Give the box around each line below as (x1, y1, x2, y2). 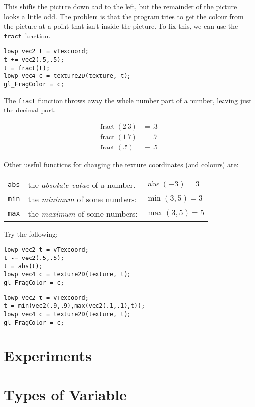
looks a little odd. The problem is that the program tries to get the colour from (4, 11, 244, 21)
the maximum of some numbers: (28, 207, 138, 219)
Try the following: (4, 228, 58, 239)
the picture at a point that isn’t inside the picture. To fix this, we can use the (4, 21, 238, 31)
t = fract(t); (4, 64, 50, 72)
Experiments (4, 345, 92, 366)
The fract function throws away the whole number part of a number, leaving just (4, 95, 252, 105)
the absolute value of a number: (28, 179, 136, 190)
